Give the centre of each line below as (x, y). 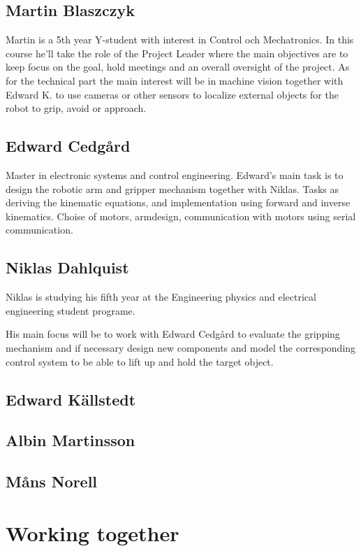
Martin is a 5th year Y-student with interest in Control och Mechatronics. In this (180, 40)
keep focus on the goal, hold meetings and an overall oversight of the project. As (178, 67)
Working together (93, 532)
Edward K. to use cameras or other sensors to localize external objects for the (172, 94)
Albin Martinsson (71, 440)
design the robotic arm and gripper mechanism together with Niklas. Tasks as (172, 188)
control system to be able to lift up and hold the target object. (140, 361)
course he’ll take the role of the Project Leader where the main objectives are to (177, 53)
